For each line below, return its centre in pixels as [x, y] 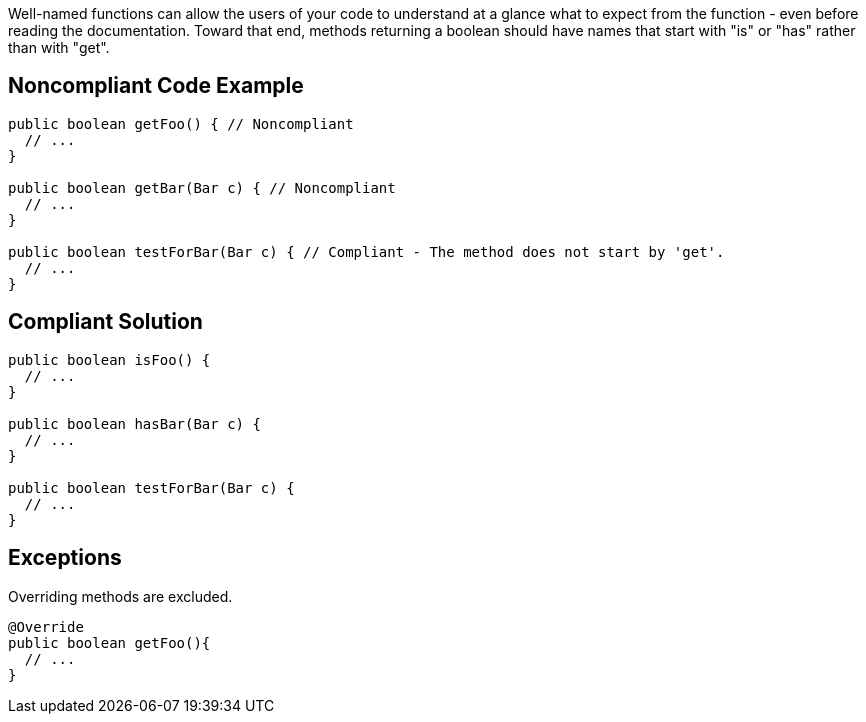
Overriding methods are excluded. [120, 596]
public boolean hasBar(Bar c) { [134, 423]
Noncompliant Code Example [156, 86]
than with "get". [59, 47]
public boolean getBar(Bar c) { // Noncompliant [202, 187]
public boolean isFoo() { [109, 359]
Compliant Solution [105, 322]
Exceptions [65, 558]
